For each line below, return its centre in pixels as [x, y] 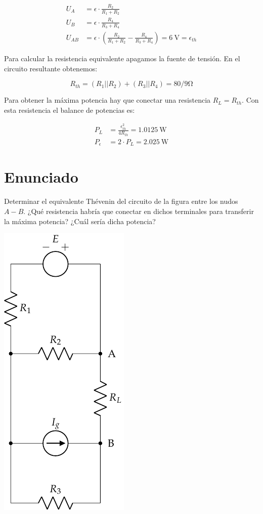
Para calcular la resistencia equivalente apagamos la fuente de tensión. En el [122, 58]
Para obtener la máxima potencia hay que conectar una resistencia [107, 100]
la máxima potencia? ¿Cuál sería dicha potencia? [80, 221]
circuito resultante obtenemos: [51, 68]
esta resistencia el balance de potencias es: [70, 110]
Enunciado [41, 177]
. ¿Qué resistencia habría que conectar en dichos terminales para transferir [139, 211]
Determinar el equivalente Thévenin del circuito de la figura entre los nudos [121, 201]
